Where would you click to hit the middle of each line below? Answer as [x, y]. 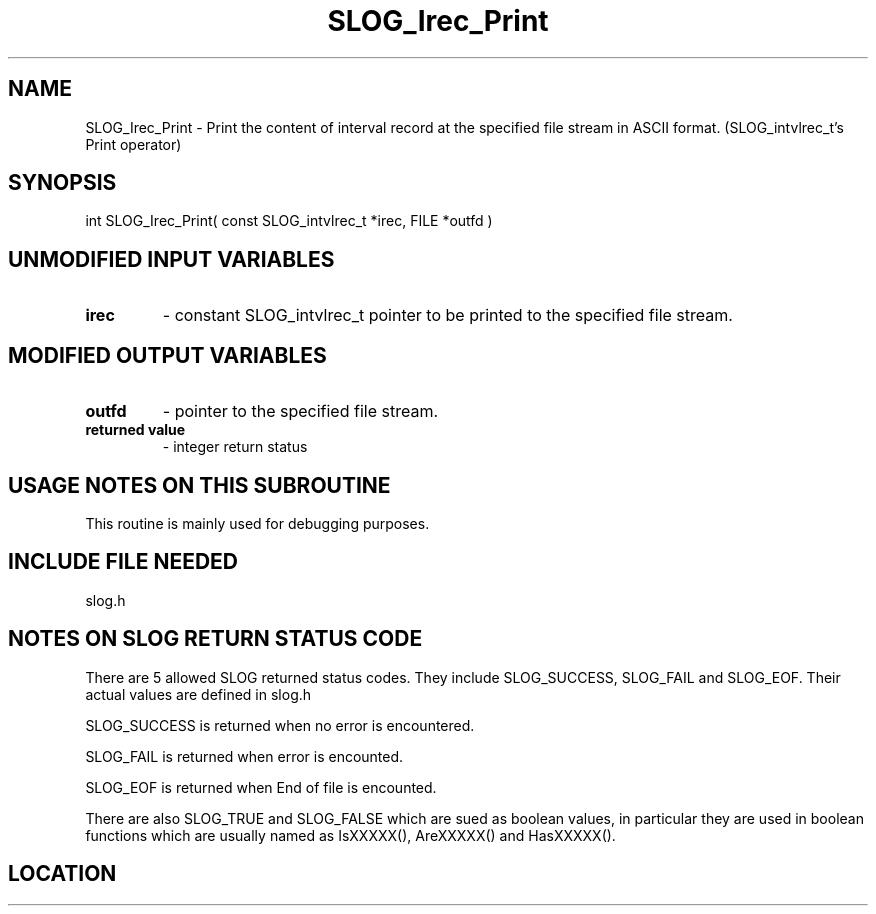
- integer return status [235, 447]
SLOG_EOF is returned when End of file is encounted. [261, 787]
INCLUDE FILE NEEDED [123, 562]
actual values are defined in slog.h [198, 694]
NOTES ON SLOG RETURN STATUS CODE [215, 639]
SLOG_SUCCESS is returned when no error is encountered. [280, 725]
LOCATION [62, 874]
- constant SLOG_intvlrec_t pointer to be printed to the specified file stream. [447, 315]
